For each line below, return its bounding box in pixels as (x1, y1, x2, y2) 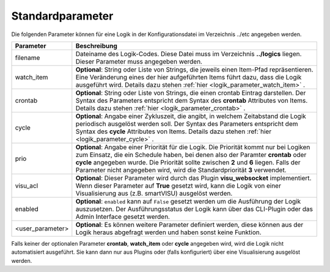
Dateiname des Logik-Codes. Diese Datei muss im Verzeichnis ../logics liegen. (75, 50, 302, 58)
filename (15, 53, 40, 62)
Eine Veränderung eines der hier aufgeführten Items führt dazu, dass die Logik (75, 73, 302, 81)
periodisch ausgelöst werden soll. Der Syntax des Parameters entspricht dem (75, 119, 298, 128)
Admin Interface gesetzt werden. (75, 212, 170, 221)
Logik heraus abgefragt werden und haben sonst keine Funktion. (75, 228, 262, 237)
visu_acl (15, 181, 38, 189)
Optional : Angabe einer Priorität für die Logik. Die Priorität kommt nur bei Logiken (75, 142, 310, 151)
